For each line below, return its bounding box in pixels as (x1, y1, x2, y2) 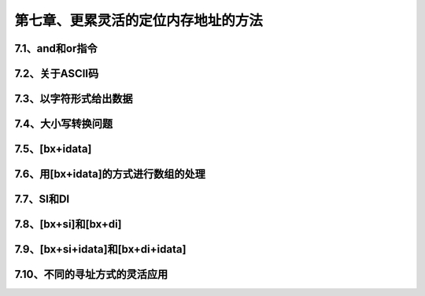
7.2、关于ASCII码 (14, 67, 99, 80)
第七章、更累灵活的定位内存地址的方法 (14, 12, 264, 29)
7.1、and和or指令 (14, 42, 98, 55)
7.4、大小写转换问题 (14, 117, 113, 131)
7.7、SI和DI (14, 193, 70, 206)
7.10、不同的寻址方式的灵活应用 (14, 268, 168, 281)
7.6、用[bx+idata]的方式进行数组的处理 (14, 168, 206, 181)
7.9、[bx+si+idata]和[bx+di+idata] (14, 242, 187, 256)
